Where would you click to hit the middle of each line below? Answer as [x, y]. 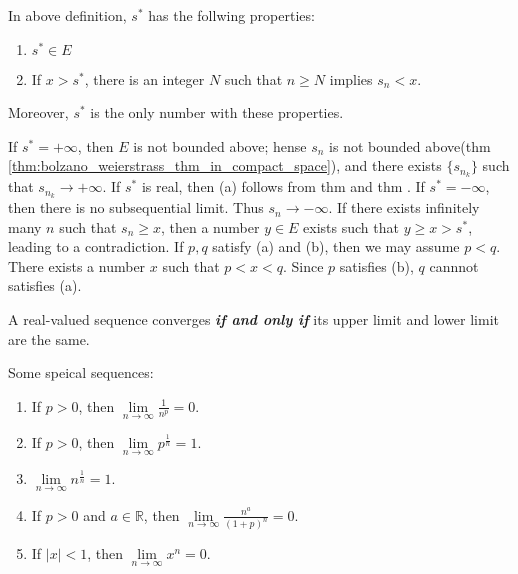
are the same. [49, 338]
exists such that [351, 226]
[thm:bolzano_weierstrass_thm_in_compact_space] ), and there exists [225, 165]
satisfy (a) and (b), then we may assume [336, 246]
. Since [303, 265]
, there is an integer [144, 78]
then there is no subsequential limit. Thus [136, 207]
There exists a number [77, 265]
